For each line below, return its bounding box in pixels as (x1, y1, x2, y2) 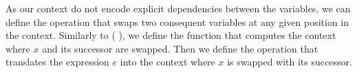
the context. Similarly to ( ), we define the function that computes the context (6, 28, 336, 42)
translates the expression (6, 55, 109, 69)
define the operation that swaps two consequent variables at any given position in (6, 14, 349, 29)
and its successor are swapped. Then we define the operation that (42, 41, 318, 55)
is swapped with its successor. (227, 55, 352, 69)
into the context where (120, 55, 215, 69)
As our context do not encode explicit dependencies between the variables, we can (6, 1, 351, 15)
